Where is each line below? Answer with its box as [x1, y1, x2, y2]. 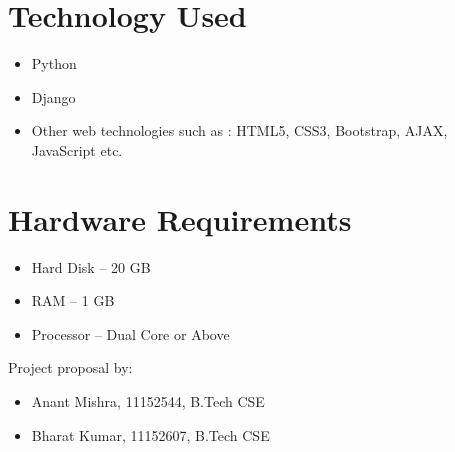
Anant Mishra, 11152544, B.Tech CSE [31, 391, 265, 411]
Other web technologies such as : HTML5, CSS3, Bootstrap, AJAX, [31, 120, 448, 141]
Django [31, 86, 76, 107]
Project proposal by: [8, 357, 133, 378]
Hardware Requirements [8, 198, 352, 239]
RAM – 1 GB [31, 290, 115, 311]
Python [31, 53, 77, 74]
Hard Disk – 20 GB [31, 256, 151, 277]
